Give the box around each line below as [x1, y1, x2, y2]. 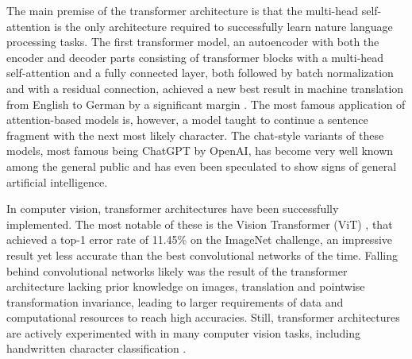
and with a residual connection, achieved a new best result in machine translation [6, 79, 404, 96]
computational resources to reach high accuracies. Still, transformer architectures [6, 309, 400, 326]
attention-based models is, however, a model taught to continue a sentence [6, 111, 368, 128]
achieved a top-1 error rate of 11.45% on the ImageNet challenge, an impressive [6, 231, 393, 248]
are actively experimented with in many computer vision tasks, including [6, 324, 361, 341]
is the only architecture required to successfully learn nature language [54, 17, 393, 34]
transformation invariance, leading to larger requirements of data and [6, 293, 344, 310]
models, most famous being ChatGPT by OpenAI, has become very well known [6, 142, 394, 159]
